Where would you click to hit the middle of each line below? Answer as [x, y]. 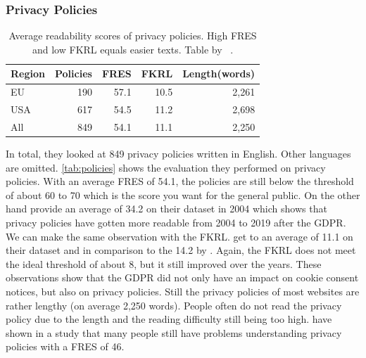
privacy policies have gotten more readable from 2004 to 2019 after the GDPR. [176, 222]
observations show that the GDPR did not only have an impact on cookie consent [182, 277]
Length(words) [219, 73]
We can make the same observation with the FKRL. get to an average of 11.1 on [179, 236]
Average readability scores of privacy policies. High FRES [133, 36]
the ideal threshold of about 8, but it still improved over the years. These [164, 263]
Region [28, 73]
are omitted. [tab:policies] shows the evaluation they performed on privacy [166, 167]
